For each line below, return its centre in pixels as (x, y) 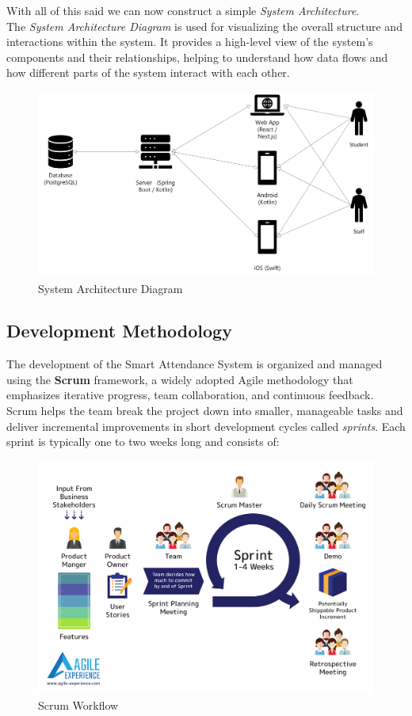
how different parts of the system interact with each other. (148, 72)
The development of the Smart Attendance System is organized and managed (195, 364)
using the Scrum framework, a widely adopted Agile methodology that (180, 379)
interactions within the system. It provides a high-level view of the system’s (190, 42)
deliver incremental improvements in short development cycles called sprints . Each (206, 426)
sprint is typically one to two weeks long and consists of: (143, 442)
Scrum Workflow (78, 705)
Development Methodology (119, 331)
